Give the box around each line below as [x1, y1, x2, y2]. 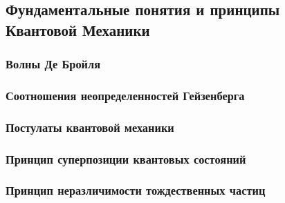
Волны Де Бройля [6, 55, 101, 72]
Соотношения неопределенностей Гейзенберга [6, 86, 245, 104]
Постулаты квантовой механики [6, 118, 174, 135]
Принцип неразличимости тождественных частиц [6, 182, 266, 199]
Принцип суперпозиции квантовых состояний [6, 150, 246, 167]
